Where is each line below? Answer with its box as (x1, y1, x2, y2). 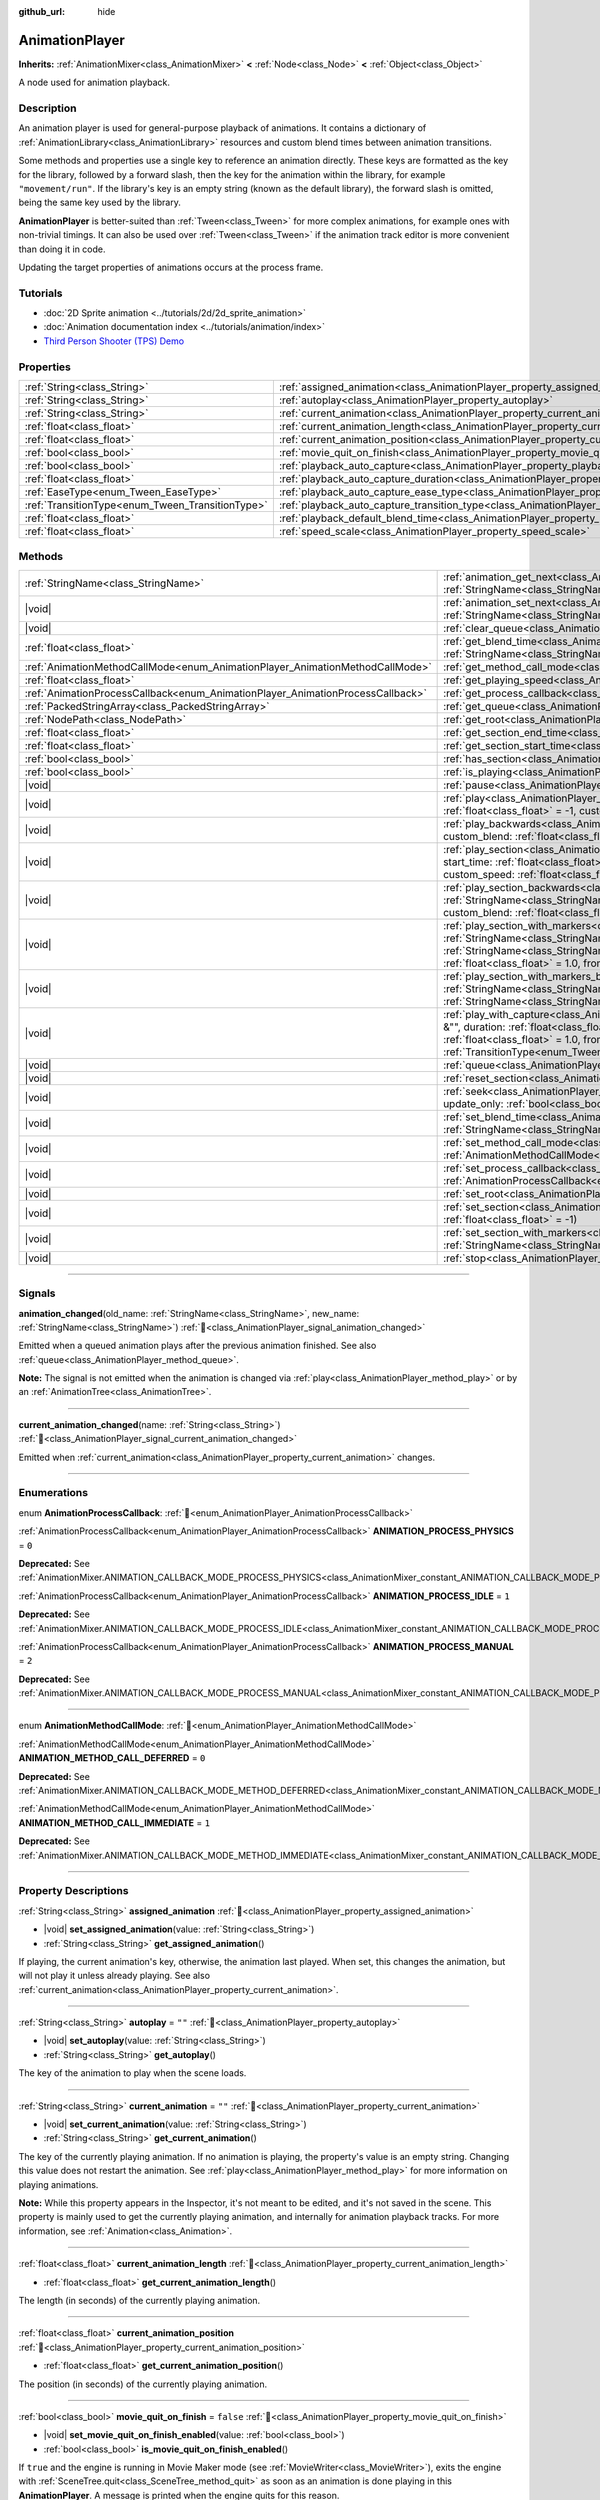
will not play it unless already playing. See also (18, 1970, 210, 1982)
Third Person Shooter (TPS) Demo (43, 335, 185, 347)
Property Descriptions (18, 1884, 129, 1898)
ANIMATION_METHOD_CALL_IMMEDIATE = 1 (18, 1816, 210, 1829)
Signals (18, 1286, 56, 1300)
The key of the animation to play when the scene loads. (18, 2067, 247, 2079)
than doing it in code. (18, 243, 106, 255)
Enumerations (18, 1486, 89, 1500)
